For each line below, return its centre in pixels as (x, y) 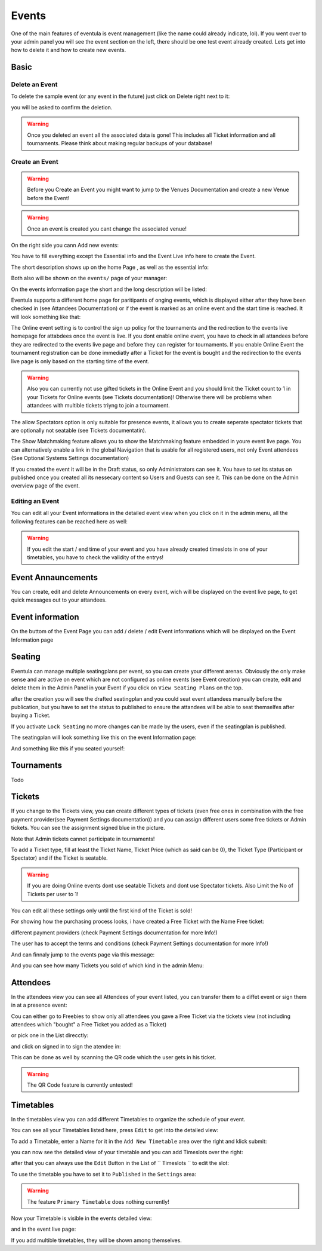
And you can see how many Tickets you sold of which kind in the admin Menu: (107, 965)
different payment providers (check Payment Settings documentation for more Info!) (114, 933)
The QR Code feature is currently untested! (80, 1085)
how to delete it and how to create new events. (69, 50)
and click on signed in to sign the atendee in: (66, 1046)
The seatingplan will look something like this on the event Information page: (104, 737)
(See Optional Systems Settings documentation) (70, 458)
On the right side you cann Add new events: (65, 245)
